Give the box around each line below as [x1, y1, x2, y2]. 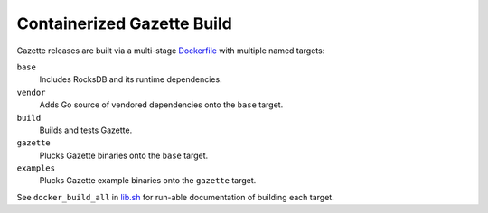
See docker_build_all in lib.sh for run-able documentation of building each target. [16, 191, 334, 202]
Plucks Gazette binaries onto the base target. [39, 150, 209, 161]
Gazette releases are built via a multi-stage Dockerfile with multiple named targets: [16, 45, 325, 56]
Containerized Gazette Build [16, 14, 232, 33]
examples [16, 163, 56, 173]
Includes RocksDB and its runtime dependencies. [39, 74, 222, 85]
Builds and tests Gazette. [39, 125, 133, 135]
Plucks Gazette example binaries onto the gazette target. [39, 175, 257, 186]
